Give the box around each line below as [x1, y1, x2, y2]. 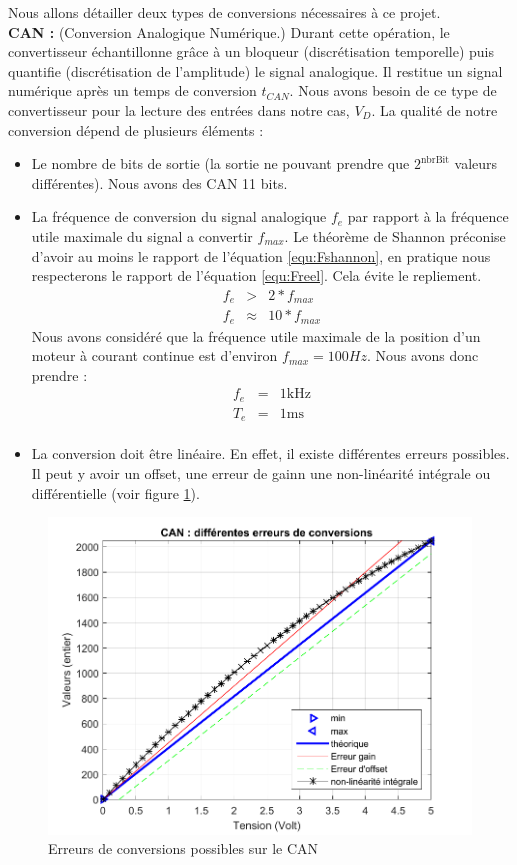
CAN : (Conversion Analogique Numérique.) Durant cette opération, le [8, 21, 450, 42]
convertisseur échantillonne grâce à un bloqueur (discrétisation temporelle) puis [8, 41, 494, 62]
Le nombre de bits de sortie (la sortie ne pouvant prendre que [31, 153, 410, 174]
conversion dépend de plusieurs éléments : [8, 119, 264, 140]
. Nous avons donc [366, 345, 479, 366]
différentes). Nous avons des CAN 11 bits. [31, 172, 288, 193]
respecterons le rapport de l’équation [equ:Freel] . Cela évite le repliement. [31, 265, 482, 286]
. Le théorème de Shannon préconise [284, 225, 506, 246]
